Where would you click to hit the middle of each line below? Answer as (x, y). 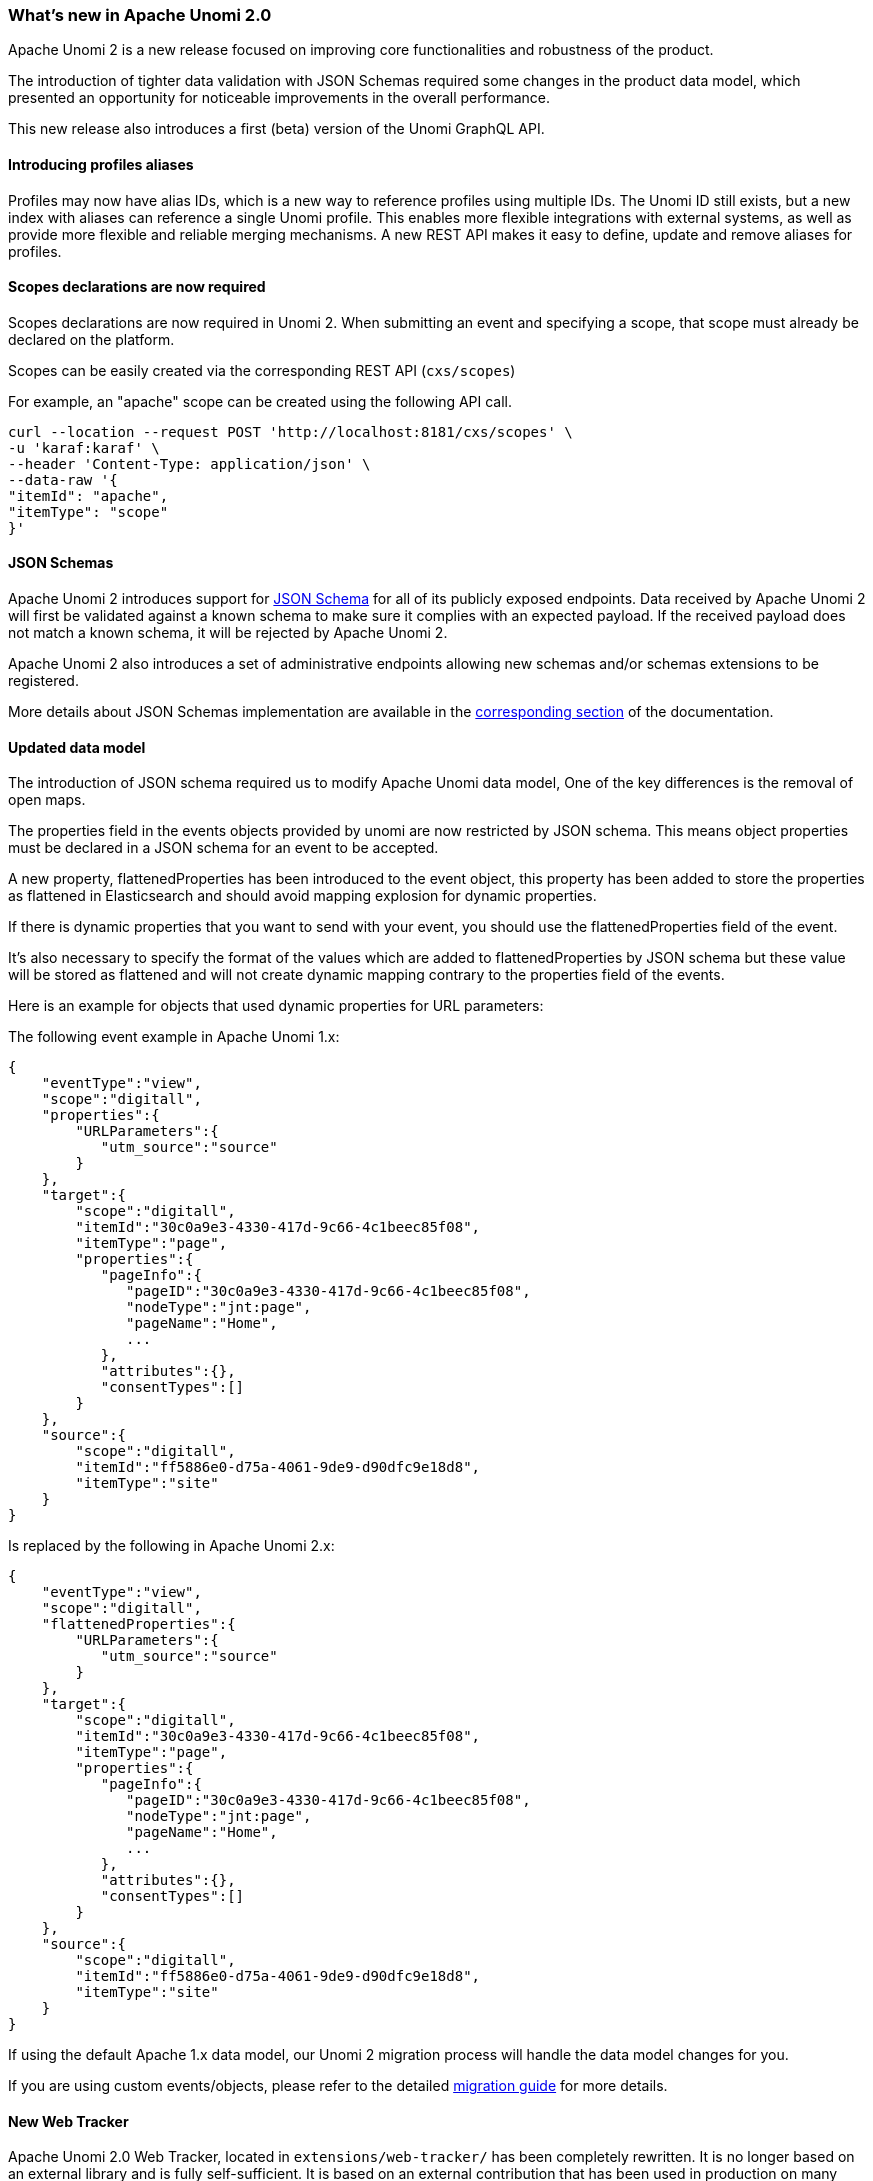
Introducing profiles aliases (101, 164)
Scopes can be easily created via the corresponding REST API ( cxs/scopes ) (262, 370)
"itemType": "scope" (88, 511)
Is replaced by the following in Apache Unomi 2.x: (171, 1546)
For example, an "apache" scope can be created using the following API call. (260, 401)
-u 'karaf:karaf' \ (84, 447)
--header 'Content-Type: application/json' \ (189, 463)
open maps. (47, 800)
